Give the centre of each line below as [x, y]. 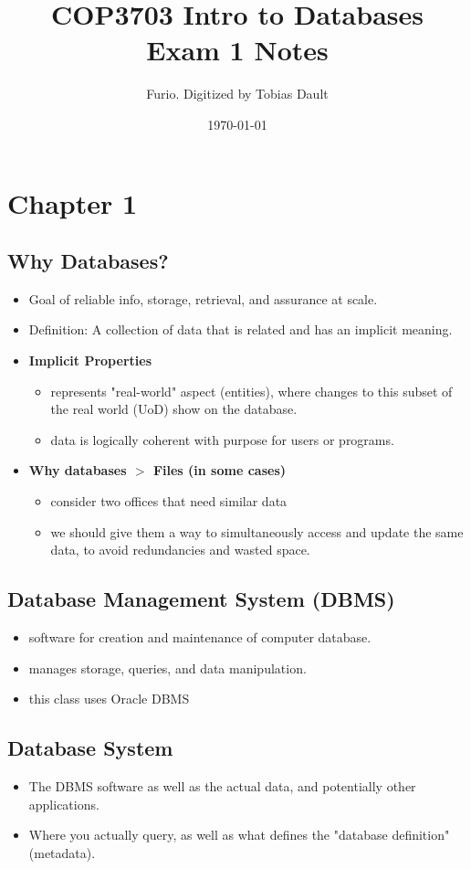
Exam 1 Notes [237, 50]
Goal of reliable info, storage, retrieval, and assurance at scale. [203, 298]
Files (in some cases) [219, 470]
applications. [64, 804]
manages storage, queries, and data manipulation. [167, 668]
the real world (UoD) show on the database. [174, 409]
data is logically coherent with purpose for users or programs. [222, 439]
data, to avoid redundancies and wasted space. [180, 550]
